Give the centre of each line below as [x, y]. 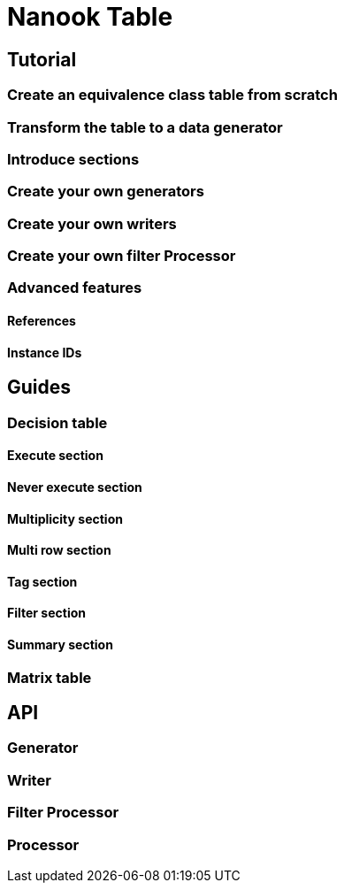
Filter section [46, 613]
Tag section [42, 581]
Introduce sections [73, 159]
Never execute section [75, 487]
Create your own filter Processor [122, 256]
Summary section [60, 644]
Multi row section [59, 550]
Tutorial [42, 59]
